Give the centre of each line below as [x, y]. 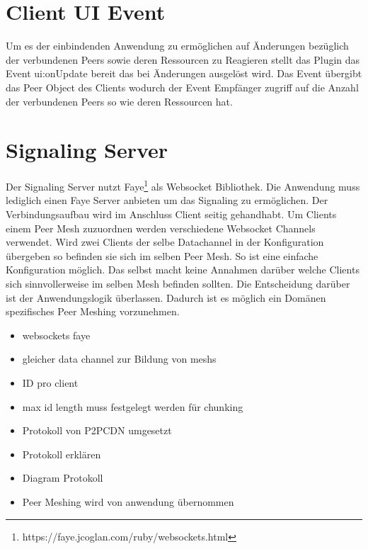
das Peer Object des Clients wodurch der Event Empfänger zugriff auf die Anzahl [182, 87]
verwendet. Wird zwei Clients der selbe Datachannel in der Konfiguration [165, 242]
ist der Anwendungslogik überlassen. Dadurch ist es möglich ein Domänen [166, 297]
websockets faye [56, 335]
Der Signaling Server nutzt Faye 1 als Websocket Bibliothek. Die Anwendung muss [183, 185]
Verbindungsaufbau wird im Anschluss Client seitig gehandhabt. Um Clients [171, 214]
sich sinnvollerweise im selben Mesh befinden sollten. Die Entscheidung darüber [178, 284]
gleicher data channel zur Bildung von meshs [119, 359]
